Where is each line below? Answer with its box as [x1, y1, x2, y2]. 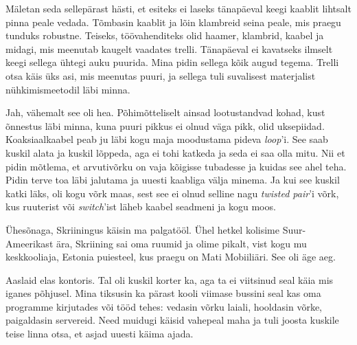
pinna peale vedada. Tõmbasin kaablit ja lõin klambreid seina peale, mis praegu [5, 14, 341, 29]
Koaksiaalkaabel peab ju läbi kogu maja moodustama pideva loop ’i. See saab [5, 132, 328, 146]
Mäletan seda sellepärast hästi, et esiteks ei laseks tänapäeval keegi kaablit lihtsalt [5, 1, 352, 15]
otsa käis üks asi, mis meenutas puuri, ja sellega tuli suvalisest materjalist [5, 68, 316, 82]
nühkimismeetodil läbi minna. [5, 82, 130, 96]
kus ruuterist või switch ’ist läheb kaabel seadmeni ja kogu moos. [5, 199, 276, 214]
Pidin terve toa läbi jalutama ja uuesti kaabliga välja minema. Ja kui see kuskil [5, 172, 340, 187]
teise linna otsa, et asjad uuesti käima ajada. [5, 326, 194, 341]
